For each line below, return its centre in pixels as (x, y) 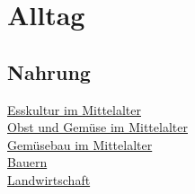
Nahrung (49, 71)
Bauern (27, 162)
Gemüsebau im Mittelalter (80, 144)
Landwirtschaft (49, 179)
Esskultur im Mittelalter (75, 109)
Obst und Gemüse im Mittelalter (97, 127)
